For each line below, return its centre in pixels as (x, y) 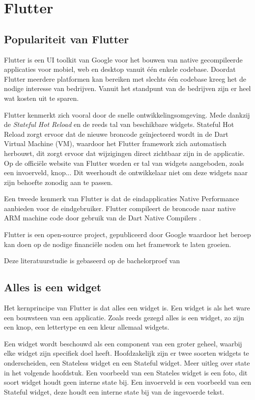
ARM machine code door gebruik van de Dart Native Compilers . (102, 218)
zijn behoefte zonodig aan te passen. (58, 182)
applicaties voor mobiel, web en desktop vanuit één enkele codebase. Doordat (120, 69)
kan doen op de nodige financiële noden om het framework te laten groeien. (118, 244)
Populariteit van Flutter (67, 39)
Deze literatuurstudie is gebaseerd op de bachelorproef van (92, 261)
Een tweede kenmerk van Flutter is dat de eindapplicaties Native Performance (122, 199)
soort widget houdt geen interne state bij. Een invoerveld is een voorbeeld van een (128, 382)
